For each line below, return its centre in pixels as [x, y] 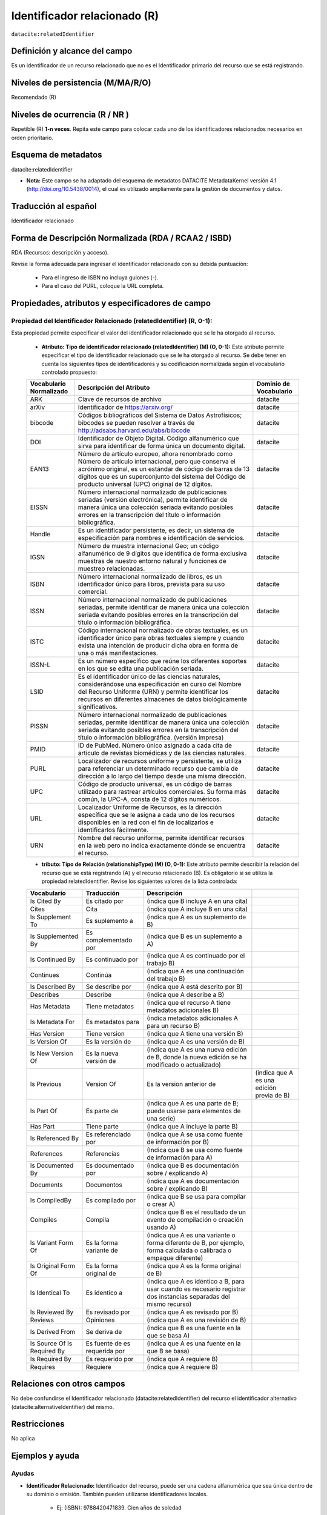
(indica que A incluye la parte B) [192, 1126]
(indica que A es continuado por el [196, 956]
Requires [43, 1367]
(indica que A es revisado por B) [192, 1312]
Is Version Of [48, 1041]
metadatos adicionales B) [183, 1010]
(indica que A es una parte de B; [192, 1103]
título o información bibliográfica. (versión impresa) [151, 738]
